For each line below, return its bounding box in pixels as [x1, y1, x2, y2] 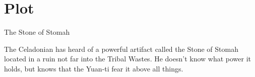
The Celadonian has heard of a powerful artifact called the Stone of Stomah [4, 43, 238, 54]
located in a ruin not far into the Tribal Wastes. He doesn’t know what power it [4, 53, 251, 64]
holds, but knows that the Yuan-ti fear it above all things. [4, 63, 183, 73]
